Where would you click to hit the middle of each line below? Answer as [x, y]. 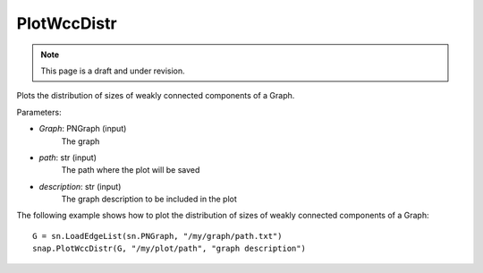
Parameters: [39, 112]
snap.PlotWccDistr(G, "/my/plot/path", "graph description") [169, 249]
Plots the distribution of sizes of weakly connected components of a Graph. [156, 96]
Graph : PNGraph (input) [83, 129]
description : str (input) [80, 186]
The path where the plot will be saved [131, 170]
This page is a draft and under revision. [113, 71]
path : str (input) [68, 158]
